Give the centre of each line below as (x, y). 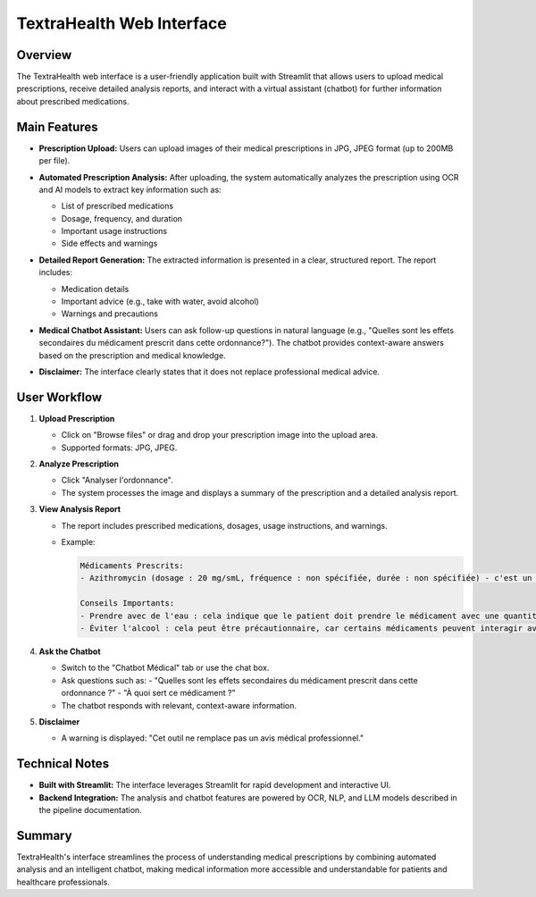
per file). (54, 161)
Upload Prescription (77, 418)
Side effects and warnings (109, 243)
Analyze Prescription (79, 464)
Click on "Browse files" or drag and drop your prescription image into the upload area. (220, 435)
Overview (44, 55)
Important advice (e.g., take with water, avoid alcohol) (160, 302)
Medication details (95, 289)
